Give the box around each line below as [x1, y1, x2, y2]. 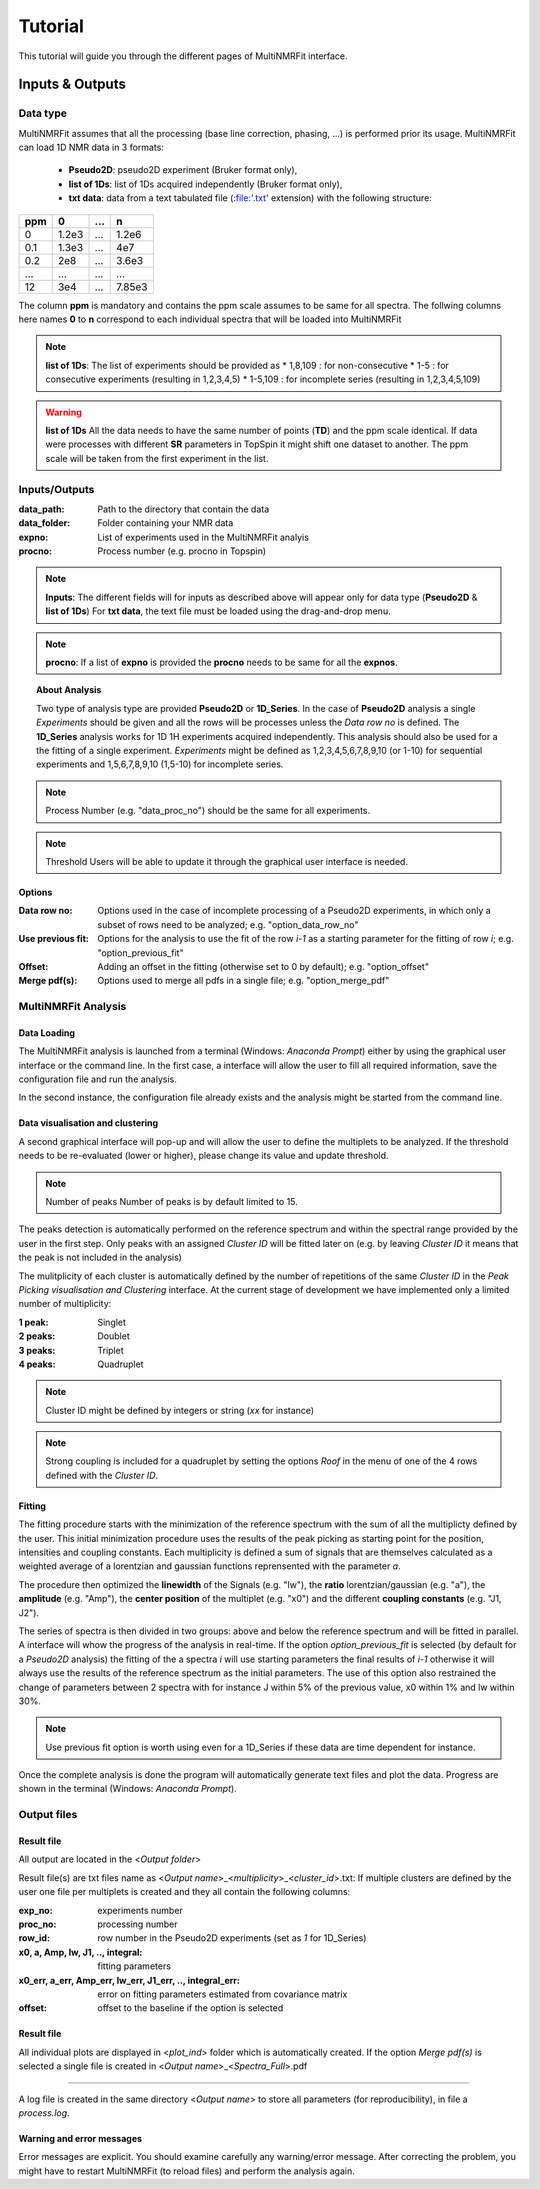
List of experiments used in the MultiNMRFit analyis [97, 531, 310, 543]
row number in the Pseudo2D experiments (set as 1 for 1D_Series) [97, 1932, 367, 1944]
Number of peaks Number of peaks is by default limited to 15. [45, 1195, 299, 1207]
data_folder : [18, 517, 71, 529]
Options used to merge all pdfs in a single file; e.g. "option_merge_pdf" [97, 975, 390, 987]
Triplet [97, 1344, 124, 1356]
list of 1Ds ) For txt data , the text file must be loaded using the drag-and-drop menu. [45, 605, 391, 617]
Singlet [97, 1316, 127, 1328]
